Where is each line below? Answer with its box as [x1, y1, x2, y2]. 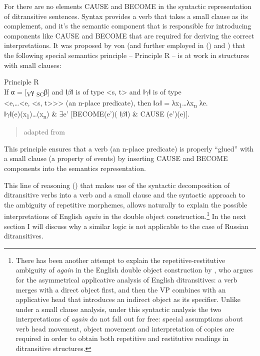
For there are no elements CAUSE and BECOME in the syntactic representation [4, 1, 251, 11]
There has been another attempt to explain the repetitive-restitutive [15, 254, 225, 265]
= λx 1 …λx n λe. [164, 97, 208, 109]
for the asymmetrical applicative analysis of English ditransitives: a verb [15, 274, 237, 284]
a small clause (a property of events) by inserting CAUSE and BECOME [4, 153, 228, 163]
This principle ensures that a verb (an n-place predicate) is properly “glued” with [4, 143, 254, 153]
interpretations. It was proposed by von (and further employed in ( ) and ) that [4, 40, 245, 50]
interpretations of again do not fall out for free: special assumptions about [15, 313, 243, 324]
